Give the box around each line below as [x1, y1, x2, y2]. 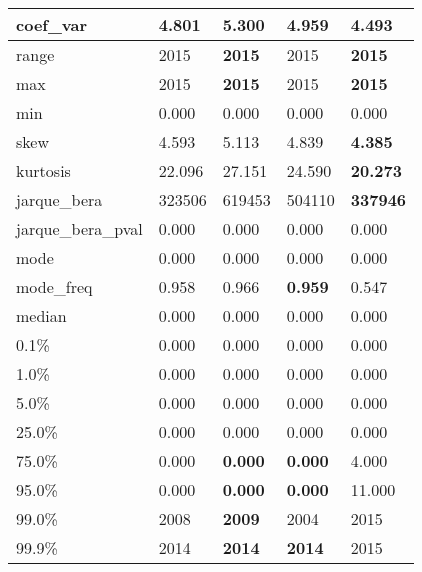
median [16, 304, 67, 327]
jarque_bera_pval [16, 217, 143, 240]
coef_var [16, 13, 88, 36]
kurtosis [16, 159, 71, 182]
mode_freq [16, 275, 93, 298]
